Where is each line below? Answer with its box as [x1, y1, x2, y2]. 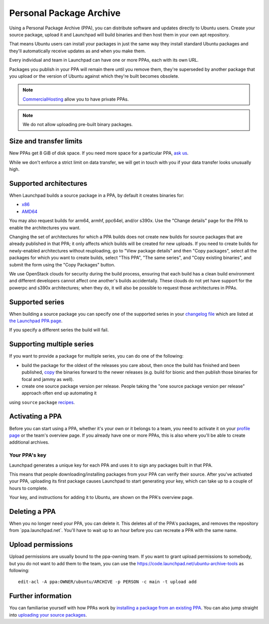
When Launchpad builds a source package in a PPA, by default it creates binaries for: [9, 192, 184, 199]
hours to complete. [9, 485, 48, 491]
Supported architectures [9, 179, 88, 188]
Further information [9, 592, 72, 600]
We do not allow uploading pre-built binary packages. [22, 122, 133, 127]
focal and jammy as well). [21, 376, 74, 382]
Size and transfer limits [9, 137, 83, 145]
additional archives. [9, 439, 49, 445]
